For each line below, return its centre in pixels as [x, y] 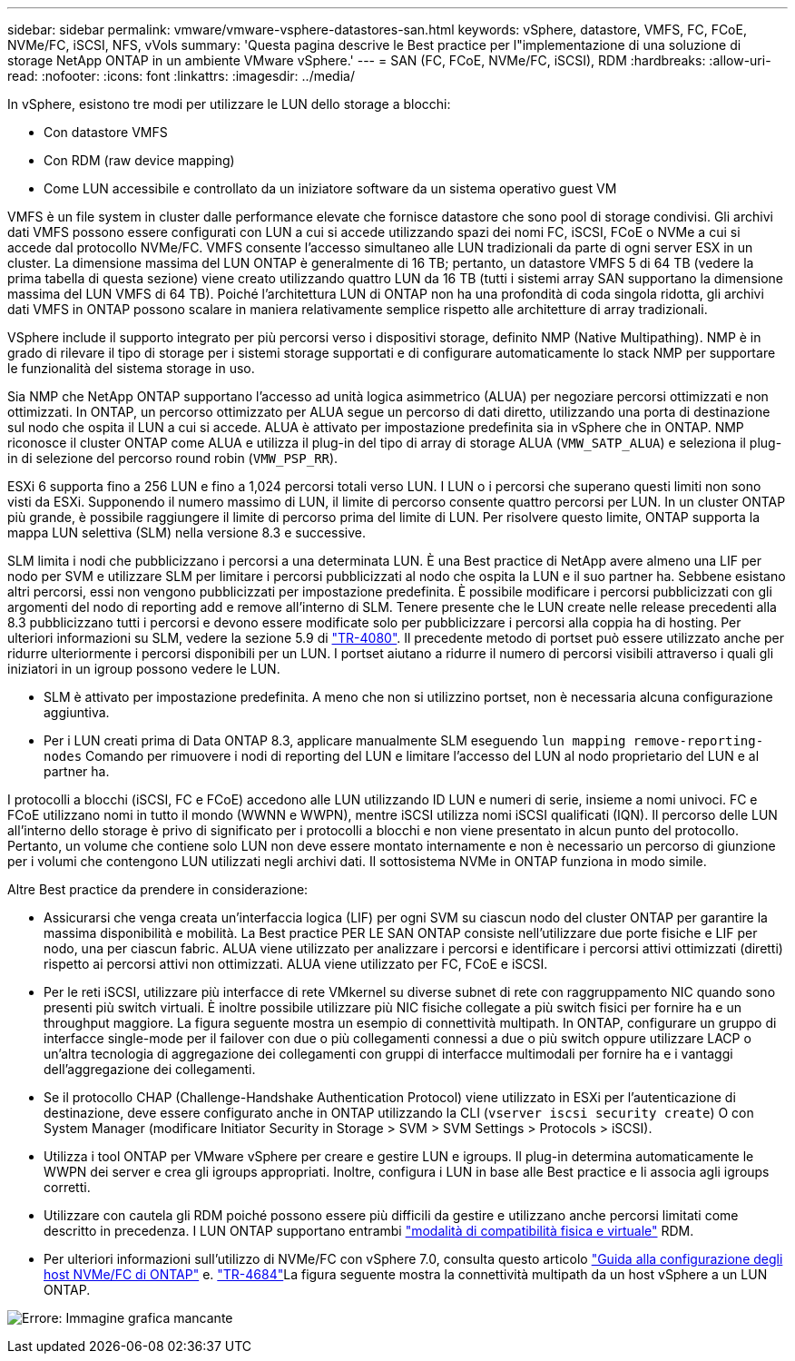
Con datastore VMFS [106, 132]
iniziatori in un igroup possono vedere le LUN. [144, 669]
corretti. [67, 1187]
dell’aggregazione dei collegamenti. [150, 1069]
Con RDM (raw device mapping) [139, 160]
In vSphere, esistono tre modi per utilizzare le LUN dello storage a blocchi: [229, 104]
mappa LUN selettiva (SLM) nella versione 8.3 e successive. [187, 533]
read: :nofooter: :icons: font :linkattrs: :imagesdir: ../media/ [181, 76]
